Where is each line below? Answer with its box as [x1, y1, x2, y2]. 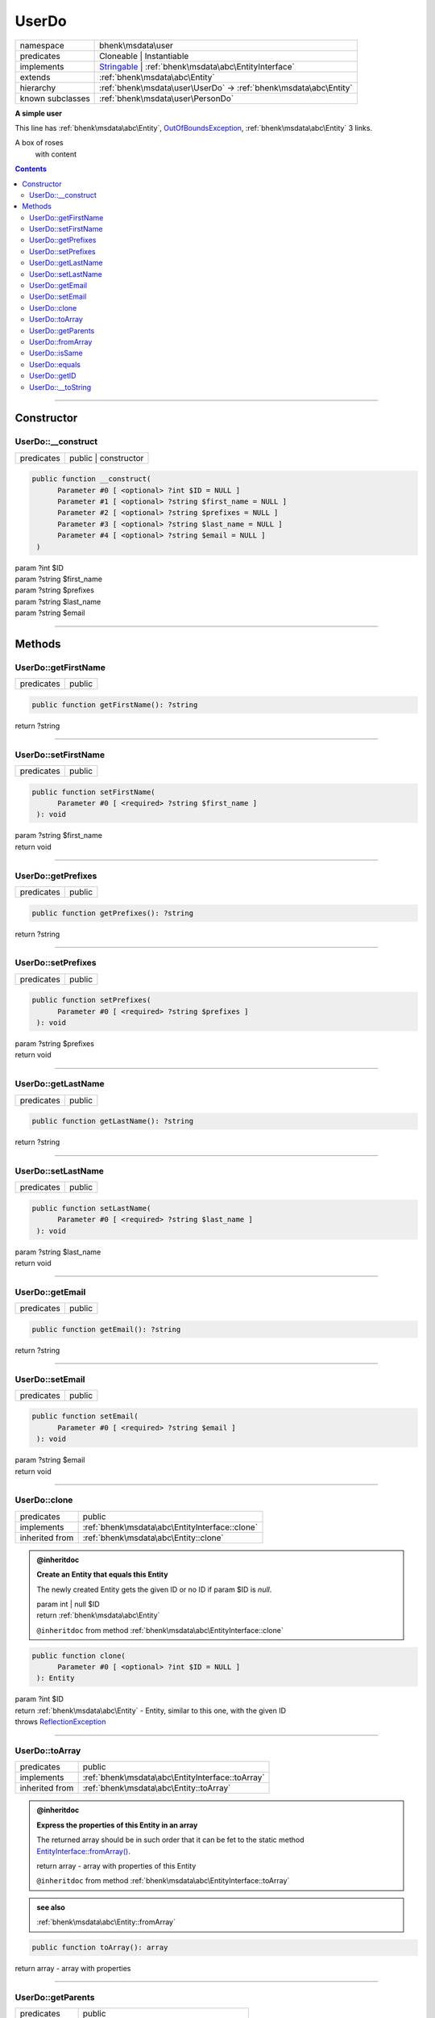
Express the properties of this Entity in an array [36, 1820, 198, 1830]
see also [36, 1902, 66, 1912]
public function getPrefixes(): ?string [31, 908, 193, 918]
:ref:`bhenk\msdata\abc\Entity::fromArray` [36, 1917, 176, 1927]
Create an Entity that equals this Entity [36, 1570, 168, 1580]
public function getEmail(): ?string [31, 1325, 181, 1333]
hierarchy [19, 82, 56, 93]
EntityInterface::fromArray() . [36, 1846, 130, 1856]
